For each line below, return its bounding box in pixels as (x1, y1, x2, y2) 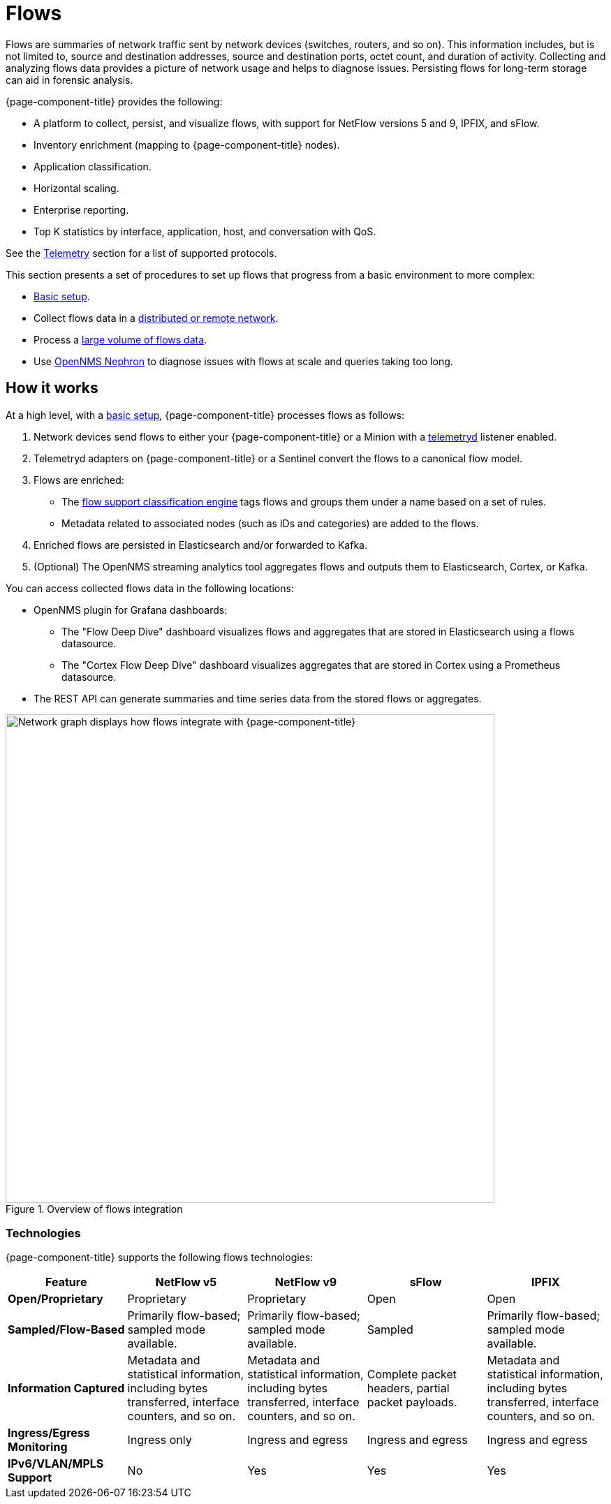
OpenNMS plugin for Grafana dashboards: (34, 603, 228, 616)
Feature (45, 1275, 87, 1290)
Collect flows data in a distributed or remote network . (34, 311, 279, 324)
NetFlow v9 (274, 1275, 337, 1290)
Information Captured (8, 1381, 125, 1396)
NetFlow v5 (155, 1275, 217, 1290)
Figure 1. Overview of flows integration (6, 1202, 183, 1215)
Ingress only (127, 1433, 192, 1447)
